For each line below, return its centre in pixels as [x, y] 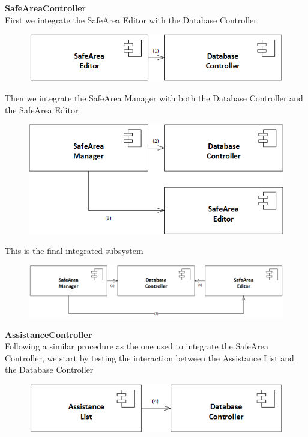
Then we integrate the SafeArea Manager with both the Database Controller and [154, 98]
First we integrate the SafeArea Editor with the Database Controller [131, 20]
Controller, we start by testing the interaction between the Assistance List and [149, 357]
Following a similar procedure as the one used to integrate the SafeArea [137, 346]
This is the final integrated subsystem [74, 251]
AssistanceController [49, 334]
